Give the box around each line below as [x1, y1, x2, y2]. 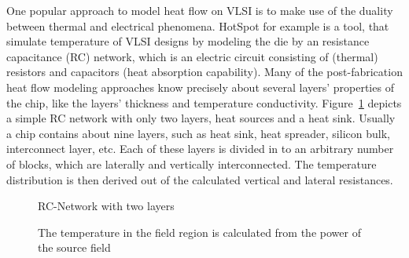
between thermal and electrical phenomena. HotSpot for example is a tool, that [6, 17, 389, 34]
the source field [38, 239, 111, 256]
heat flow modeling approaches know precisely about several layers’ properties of [6, 78, 394, 95]
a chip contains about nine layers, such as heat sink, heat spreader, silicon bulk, [6, 125, 390, 141]
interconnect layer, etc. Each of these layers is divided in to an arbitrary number [6, 140, 394, 157]
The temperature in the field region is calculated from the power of [38, 223, 361, 240]
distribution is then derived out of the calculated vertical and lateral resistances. [6, 171, 393, 187]
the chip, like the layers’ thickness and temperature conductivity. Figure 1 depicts [6, 94, 402, 111]
